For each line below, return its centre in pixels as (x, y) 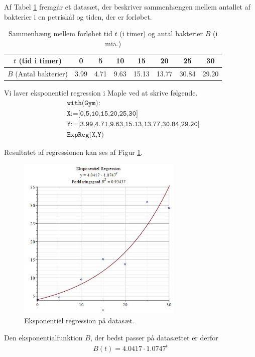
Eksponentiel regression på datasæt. (79, 321)
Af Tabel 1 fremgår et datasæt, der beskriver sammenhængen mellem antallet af (127, 7)
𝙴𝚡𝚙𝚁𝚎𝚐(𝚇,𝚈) (86, 135)
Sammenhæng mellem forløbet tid (60, 33)
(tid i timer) (40, 61)
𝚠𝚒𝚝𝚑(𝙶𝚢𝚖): (84, 103)
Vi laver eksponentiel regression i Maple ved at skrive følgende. (101, 93)
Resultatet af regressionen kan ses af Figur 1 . (74, 152)
